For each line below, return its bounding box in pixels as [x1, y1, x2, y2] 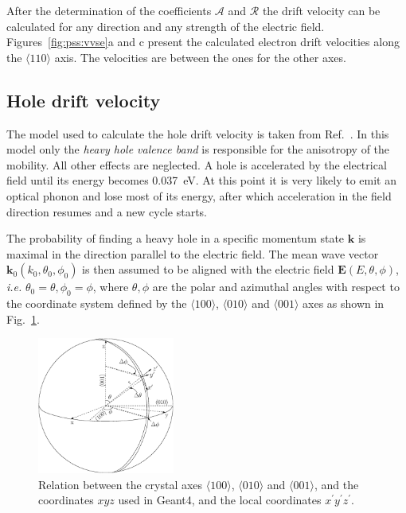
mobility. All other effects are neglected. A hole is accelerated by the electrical [6, 156, 387, 173]
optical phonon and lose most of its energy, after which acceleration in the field [6, 187, 392, 204]
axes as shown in [303, 295, 385, 312]
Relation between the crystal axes [38, 476, 203, 492]
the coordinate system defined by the [6, 295, 187, 312]
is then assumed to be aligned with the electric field [82, 261, 334, 278]
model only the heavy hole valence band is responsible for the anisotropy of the [6, 141, 390, 157]
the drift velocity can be [262, 2, 381, 18]
